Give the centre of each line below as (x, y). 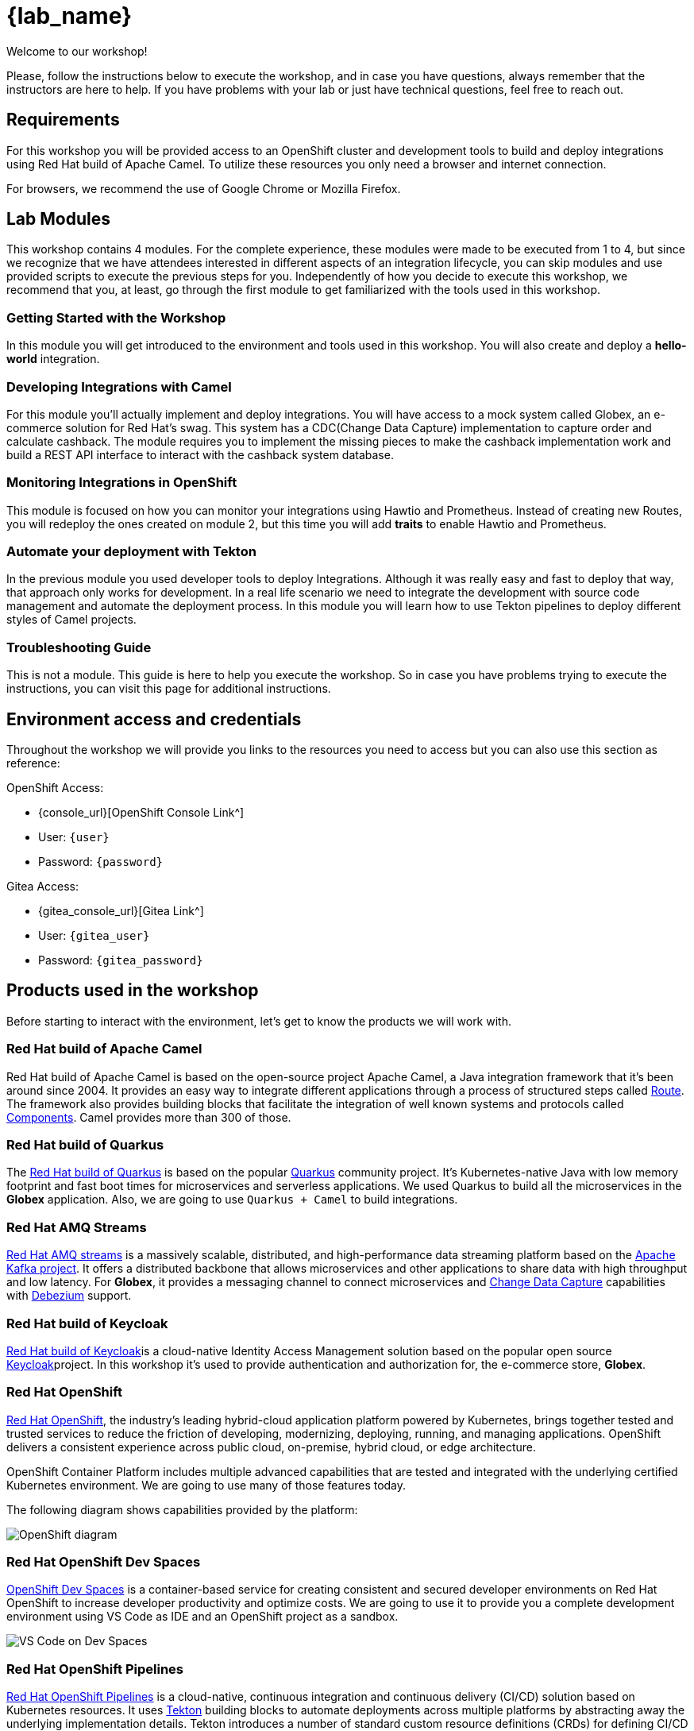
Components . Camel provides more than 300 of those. (149, 1117)
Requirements (63, 120)
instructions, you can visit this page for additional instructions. (169, 689)
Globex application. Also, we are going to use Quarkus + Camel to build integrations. (232, 1200)
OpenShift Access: (55, 788)
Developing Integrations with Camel (119, 386)
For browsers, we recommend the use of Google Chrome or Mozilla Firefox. (204, 188)
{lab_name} (69, 16)
